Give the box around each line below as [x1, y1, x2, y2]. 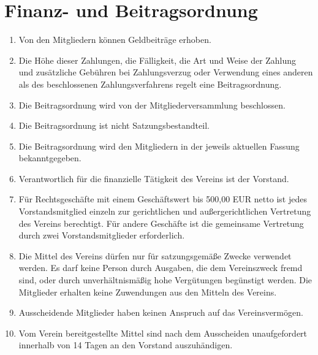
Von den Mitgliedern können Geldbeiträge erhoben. [18, 33, 211, 46]
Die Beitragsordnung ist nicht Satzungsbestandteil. [18, 119, 210, 132]
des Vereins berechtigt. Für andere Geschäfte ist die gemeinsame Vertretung [18, 216, 304, 229]
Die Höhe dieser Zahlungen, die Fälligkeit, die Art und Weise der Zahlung [18, 53, 297, 66]
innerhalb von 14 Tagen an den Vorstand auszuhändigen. [18, 338, 233, 351]
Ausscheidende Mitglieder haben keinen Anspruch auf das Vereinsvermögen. [18, 306, 303, 319]
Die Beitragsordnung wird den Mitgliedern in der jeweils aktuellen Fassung [18, 139, 300, 152]
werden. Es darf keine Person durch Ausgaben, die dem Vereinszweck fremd [18, 261, 303, 274]
